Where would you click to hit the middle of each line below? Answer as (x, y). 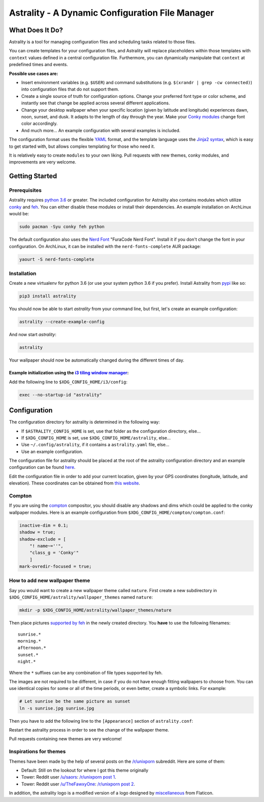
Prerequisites (25, 190)
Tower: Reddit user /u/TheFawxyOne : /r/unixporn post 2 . (78, 784)
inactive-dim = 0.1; (44, 525)
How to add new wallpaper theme (50, 581)
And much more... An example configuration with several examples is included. (101, 130)
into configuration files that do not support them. (70, 89)
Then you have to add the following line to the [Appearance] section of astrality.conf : (101, 721)
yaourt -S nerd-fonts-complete (57, 259)
